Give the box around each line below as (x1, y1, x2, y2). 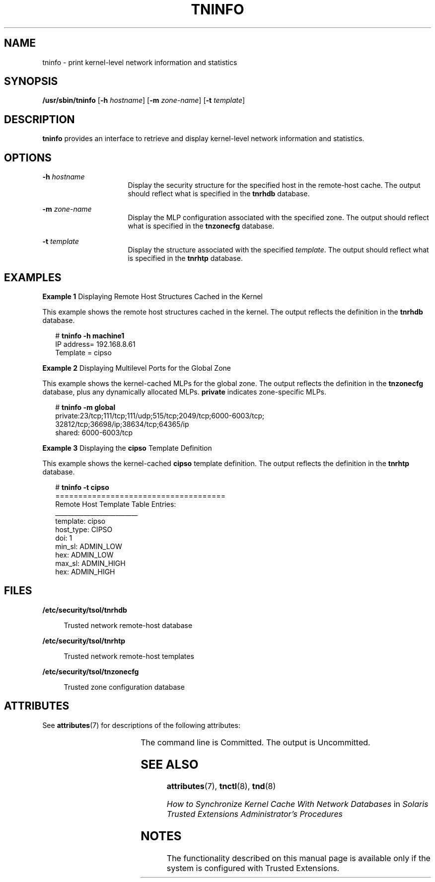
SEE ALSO (141, 757, 199, 772)
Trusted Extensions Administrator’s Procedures (166, 809, 343, 819)
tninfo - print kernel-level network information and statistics (42, 58, 237, 67)
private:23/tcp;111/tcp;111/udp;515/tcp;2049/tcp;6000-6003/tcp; (55, 411, 265, 420)
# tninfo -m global (55, 402, 116, 411)
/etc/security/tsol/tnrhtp (42, 636, 126, 645)
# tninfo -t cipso (55, 482, 109, 491)
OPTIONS (4, 151, 52, 164)
